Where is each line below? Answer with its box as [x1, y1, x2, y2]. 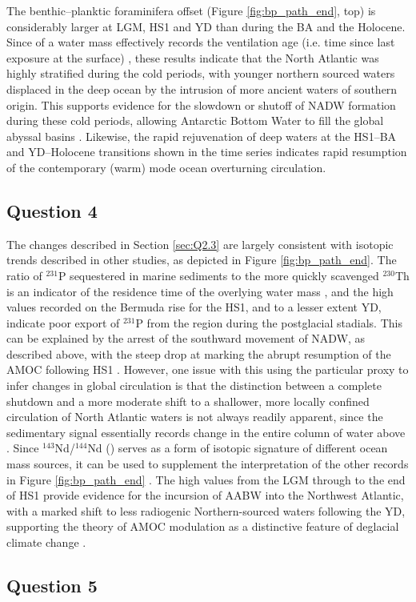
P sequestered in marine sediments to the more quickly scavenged [58, 267, 379, 283]
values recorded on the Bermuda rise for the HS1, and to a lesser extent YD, [6, 299, 382, 315]
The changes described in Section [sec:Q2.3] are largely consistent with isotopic [6, 235, 394, 252]
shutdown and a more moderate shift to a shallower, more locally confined [6, 392, 370, 409]
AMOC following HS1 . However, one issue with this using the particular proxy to [6, 361, 409, 378]
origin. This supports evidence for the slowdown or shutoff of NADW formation [6, 96, 396, 113]
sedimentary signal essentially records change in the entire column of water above [6, 423, 406, 440]
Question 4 [6, 198, 98, 223]
